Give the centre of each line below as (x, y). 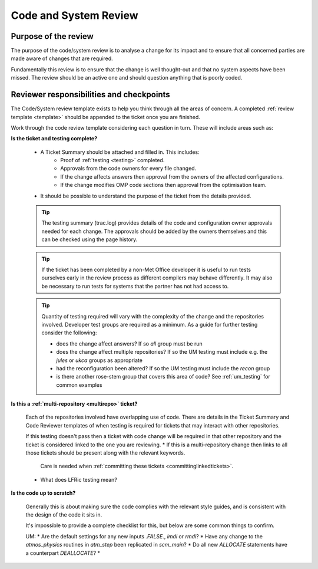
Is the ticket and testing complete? (54, 139)
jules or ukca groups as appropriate (99, 360)
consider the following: (69, 333)
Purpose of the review (52, 36)
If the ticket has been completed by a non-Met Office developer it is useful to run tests (146, 269)
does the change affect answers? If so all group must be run (129, 343)
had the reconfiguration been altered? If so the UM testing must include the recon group (163, 368)
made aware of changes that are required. (62, 58)
